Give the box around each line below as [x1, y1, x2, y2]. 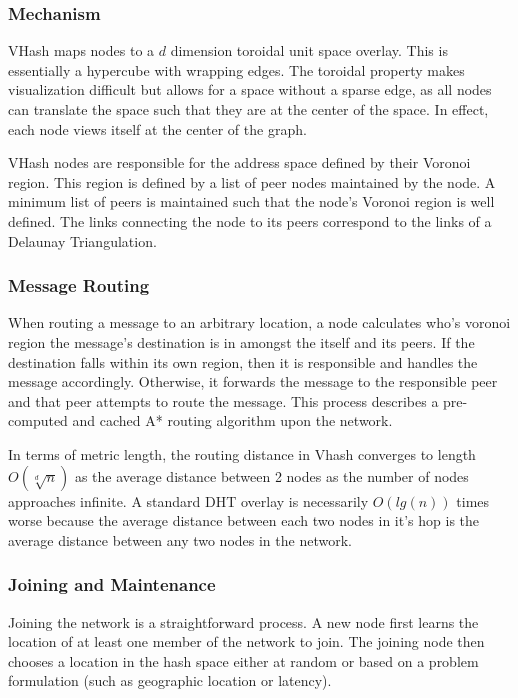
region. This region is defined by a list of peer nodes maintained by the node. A [8, 171, 496, 192]
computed [8, 410, 68, 431]
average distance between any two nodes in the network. [8, 529, 352, 550]
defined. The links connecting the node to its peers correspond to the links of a [8, 210, 492, 231]
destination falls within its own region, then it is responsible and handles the [8, 351, 478, 372]
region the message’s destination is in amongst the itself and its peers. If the [8, 331, 475, 352]
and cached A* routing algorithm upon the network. [72, 410, 393, 431]
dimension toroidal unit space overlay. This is [170, 40, 448, 61]
